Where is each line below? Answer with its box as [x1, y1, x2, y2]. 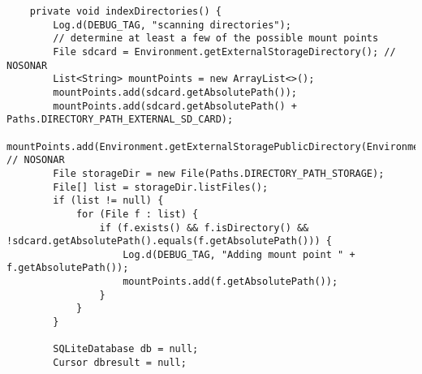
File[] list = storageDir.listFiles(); [53, 181, 269, 193]
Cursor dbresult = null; [53, 357, 187, 369]
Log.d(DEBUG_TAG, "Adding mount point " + [123, 248, 355, 260]
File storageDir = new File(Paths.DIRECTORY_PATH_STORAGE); [53, 167, 385, 179]
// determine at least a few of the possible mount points [53, 32, 379, 45]
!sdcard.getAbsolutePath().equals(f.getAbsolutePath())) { [6, 235, 332, 247]
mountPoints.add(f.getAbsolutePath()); [123, 276, 338, 288]
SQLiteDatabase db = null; [53, 343, 199, 355]
